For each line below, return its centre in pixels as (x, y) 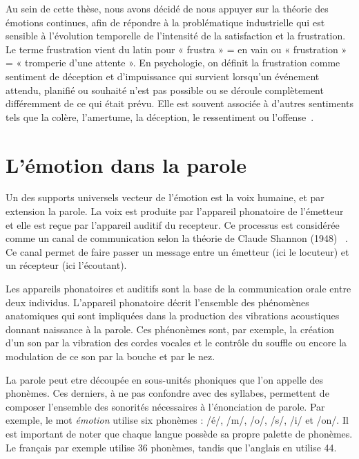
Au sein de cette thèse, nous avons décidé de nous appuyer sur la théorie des (167, 8)
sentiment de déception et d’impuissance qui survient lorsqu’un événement (163, 76)
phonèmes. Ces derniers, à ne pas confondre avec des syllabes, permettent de (167, 393)
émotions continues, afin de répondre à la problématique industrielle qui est (165, 22)
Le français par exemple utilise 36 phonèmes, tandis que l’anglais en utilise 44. (171, 447)
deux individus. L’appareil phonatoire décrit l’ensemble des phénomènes (157, 302)
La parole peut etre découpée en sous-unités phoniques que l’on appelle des (164, 379)
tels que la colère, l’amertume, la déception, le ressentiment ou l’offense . (160, 116)
